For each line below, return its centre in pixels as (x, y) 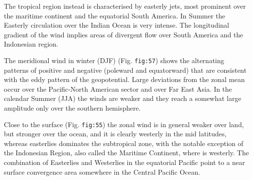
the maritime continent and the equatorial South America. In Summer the (115, 15)
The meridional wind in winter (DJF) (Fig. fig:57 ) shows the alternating (114, 60)
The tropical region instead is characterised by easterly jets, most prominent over (125, 6)
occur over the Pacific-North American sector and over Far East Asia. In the (118, 89)
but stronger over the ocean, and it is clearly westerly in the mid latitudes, (115, 134)
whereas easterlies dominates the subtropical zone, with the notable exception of (124, 143)
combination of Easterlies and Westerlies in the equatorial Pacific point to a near (125, 162)
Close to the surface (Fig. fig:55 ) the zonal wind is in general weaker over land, (124, 124)
